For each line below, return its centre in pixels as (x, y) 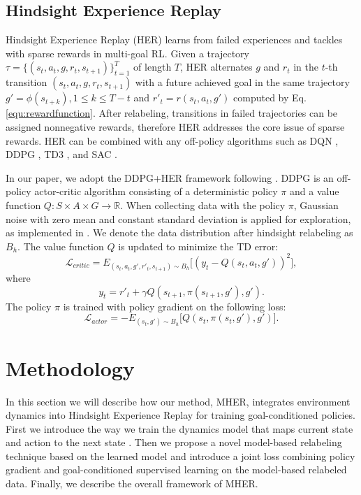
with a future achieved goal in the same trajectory (242, 82)
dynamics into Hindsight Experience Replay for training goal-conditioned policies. (180, 415)
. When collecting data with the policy (203, 205)
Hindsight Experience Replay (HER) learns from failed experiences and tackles (174, 40)
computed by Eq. (270, 98)
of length (153, 67)
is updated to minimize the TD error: (198, 246)
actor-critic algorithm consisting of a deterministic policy (156, 191)
